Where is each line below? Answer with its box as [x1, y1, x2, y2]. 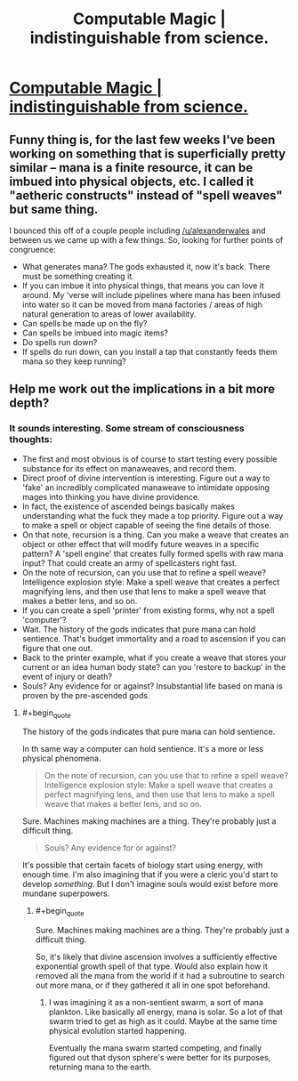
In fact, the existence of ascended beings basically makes [21, 501, 236, 512]
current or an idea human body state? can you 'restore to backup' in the [21, 661, 286, 672]
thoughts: [9, 433, 53, 446]
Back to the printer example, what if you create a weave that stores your [21, 652, 287, 663]
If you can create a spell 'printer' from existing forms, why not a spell [21, 605, 275, 616]
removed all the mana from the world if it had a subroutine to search [35, 971, 285, 981]
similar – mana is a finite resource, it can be [9, 160, 254, 175]
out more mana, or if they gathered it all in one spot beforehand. [35, 980, 270, 991]
